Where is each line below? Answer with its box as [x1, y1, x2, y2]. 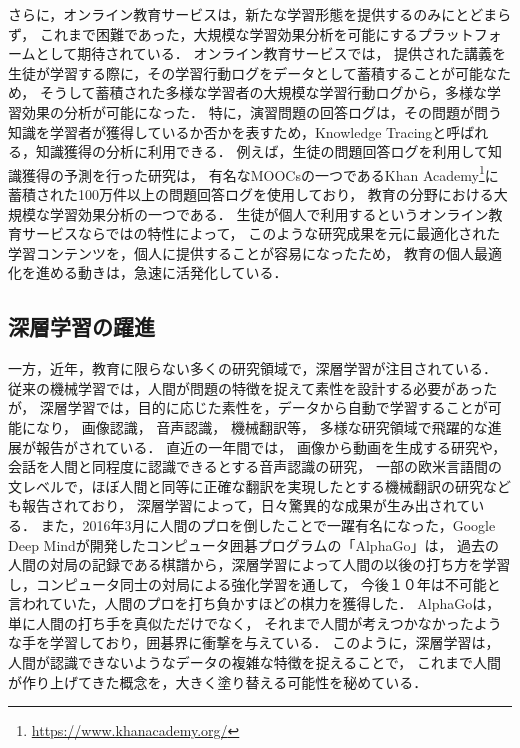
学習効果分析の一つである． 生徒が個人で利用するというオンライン [49, 203, 489, 224]
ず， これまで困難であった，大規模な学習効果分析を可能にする [8, 23, 418, 44]
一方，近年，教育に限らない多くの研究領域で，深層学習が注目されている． [8, 358, 498, 379]
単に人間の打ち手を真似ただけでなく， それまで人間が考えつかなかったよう [8, 612, 502, 633]
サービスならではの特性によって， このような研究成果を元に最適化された [21, 223, 501, 244]
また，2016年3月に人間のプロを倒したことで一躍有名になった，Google [40, 514, 496, 535]
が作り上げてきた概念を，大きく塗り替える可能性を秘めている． [8, 671, 428, 692]
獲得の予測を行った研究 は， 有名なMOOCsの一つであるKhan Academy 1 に [21, 161, 499, 185]
